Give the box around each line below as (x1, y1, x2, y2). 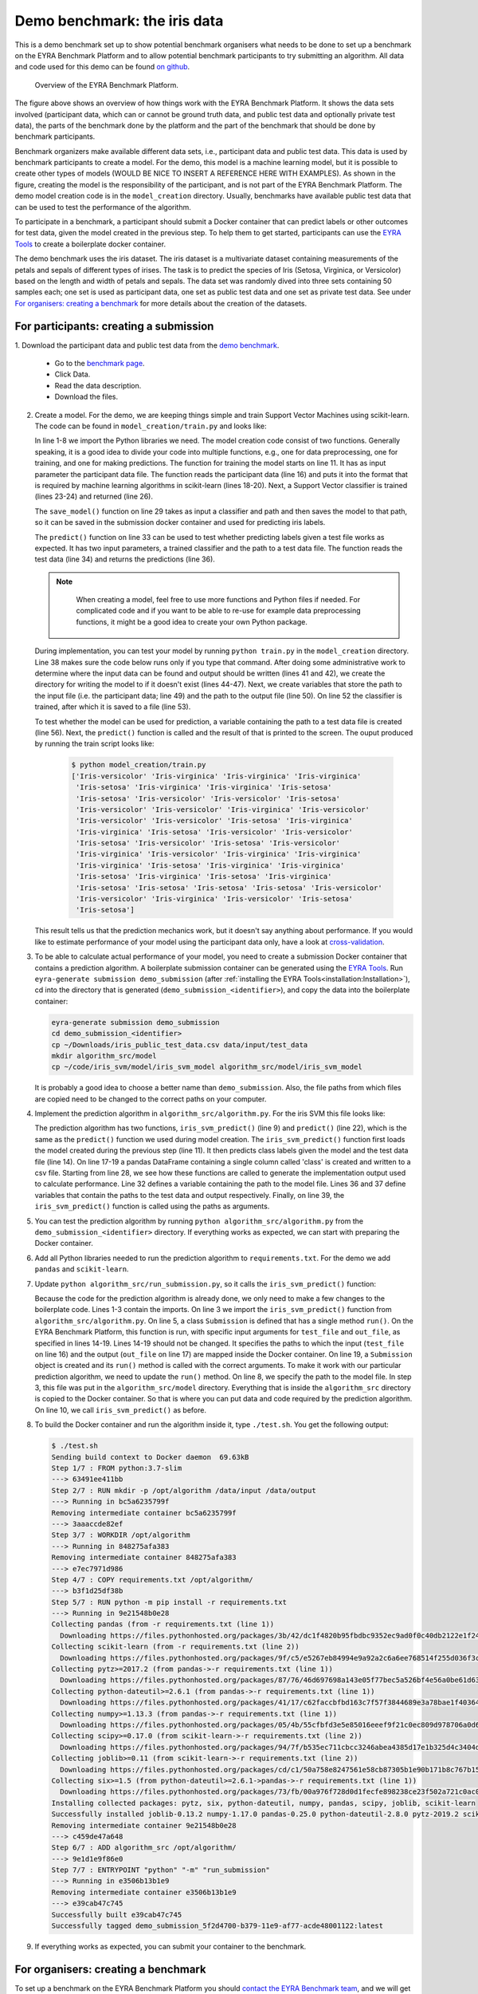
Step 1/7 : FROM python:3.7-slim (51, 1464, 182, 1472)
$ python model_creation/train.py (71, 760, 206, 770)
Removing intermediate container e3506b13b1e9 (51, 1887, 237, 1897)
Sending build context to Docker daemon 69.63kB (51, 1452, 249, 1461)
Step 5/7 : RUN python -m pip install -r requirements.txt (51, 1598, 287, 1606)
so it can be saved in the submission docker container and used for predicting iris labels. (34, 518, 326, 527)
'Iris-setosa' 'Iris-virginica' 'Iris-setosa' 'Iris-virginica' (76, 872, 332, 881)
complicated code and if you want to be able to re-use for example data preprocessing (76, 606, 362, 616)
